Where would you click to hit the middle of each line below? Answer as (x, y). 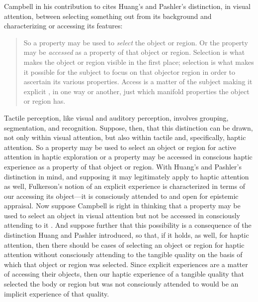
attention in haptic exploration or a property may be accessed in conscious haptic (128, 157)
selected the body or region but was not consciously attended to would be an (121, 284)
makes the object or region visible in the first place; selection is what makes (139, 62)
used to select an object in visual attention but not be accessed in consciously (122, 215)
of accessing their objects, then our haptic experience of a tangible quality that (124, 274)
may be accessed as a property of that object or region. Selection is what (134, 52)
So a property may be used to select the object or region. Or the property (136, 42)
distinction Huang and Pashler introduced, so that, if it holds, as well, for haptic (127, 235)
